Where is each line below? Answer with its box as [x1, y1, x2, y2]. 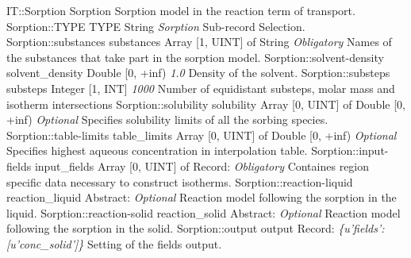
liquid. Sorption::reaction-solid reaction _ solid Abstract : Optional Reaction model [6, 204, 401, 221]
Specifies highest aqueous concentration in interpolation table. [6, 142, 308, 159]
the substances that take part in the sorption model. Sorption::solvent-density [6, 48, 384, 65]
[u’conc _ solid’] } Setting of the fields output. [6, 235, 222, 252]
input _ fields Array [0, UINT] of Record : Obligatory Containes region [34, 157, 370, 174]
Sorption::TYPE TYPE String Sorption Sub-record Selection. [6, 17, 305, 34]
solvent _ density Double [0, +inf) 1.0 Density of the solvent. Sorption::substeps [6, 64, 390, 81]
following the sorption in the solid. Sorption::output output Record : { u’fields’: [6, 220, 385, 237]
